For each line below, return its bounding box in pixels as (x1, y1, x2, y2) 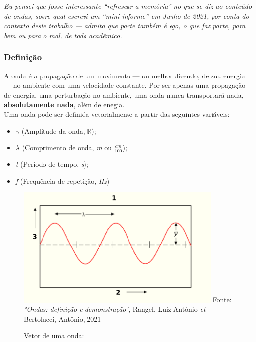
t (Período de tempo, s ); (15, 158, 88, 169)
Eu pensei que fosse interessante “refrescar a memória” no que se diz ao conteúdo (4, 1, 252, 11)
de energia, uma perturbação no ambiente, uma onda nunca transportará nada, (4, 89, 244, 100)
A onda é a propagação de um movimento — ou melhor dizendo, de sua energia (4, 70, 245, 80)
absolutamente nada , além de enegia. (4, 99, 125, 110)
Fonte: (213, 294, 232, 304)
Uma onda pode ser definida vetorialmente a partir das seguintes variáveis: (4, 109, 230, 119)
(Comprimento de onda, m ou (22, 142, 112, 152)
